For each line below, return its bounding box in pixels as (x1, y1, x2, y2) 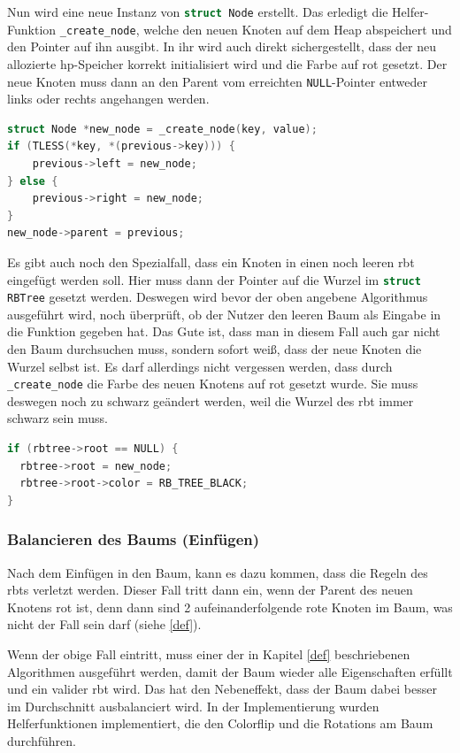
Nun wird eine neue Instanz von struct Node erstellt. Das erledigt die (7, 3, 388, 20)
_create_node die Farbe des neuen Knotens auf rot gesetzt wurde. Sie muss (7, 374, 418, 393)
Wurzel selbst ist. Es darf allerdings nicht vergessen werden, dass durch (7, 357, 393, 375)
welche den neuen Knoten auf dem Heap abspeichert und (143, 19, 452, 38)
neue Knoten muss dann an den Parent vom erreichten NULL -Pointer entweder (7, 72, 428, 90)
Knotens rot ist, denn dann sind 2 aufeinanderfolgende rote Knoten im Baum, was (7, 597, 453, 616)
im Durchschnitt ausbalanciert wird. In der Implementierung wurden (7, 696, 379, 715)
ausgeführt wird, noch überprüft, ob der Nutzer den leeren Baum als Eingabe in (7, 304, 441, 323)
